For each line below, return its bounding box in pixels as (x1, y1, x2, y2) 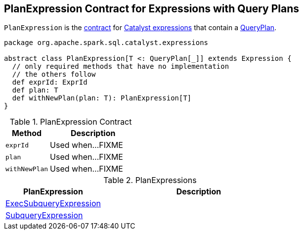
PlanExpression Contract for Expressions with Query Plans (4, 2, 300, 15)
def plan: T (12, 86, 58, 94)
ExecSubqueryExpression (5, 198, 101, 209)
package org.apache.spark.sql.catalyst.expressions (4, 39, 209, 47)
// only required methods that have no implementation (12, 62, 229, 71)
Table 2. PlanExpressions (103, 175, 197, 186)
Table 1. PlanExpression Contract (9, 117, 132, 127)
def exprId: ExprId (12, 78, 87, 87)
